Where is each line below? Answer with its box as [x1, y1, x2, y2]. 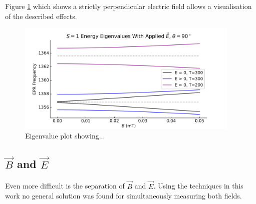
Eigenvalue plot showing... [25, 130, 105, 141]
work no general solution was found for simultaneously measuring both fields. [5, 190, 242, 201]
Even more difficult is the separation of [5, 180, 125, 191]
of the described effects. [5, 10, 77, 21]
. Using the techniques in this [153, 180, 243, 191]
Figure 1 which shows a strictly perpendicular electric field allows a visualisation [5, 1, 252, 11]
